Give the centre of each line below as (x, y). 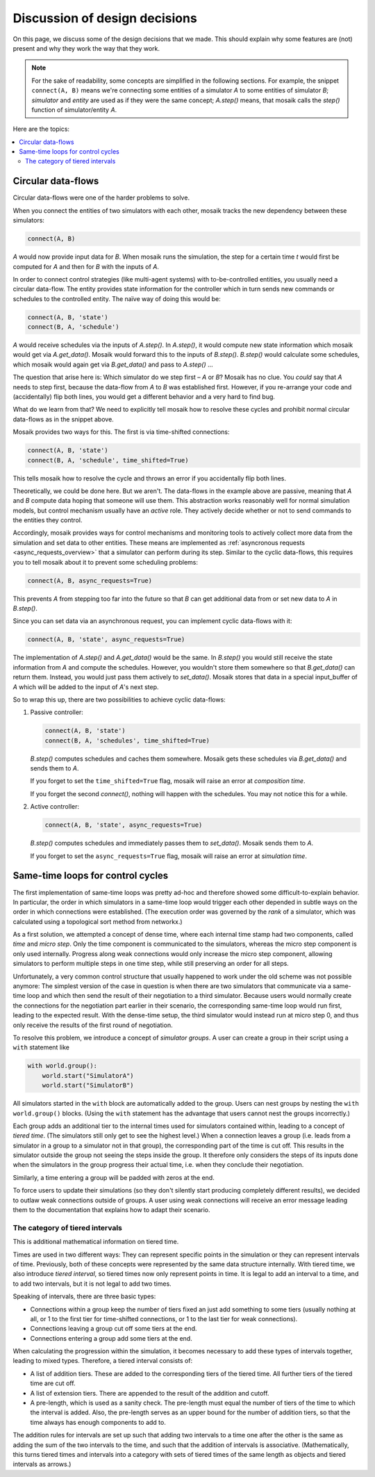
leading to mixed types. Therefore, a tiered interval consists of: (103, 1361)
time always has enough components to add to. (98, 1422)
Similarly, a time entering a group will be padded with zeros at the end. (114, 1177)
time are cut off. (53, 1383)
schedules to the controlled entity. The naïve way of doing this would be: (117, 298)
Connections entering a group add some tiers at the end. (111, 1338)
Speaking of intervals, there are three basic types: (84, 1296)
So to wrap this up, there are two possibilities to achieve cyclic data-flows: (119, 700)
